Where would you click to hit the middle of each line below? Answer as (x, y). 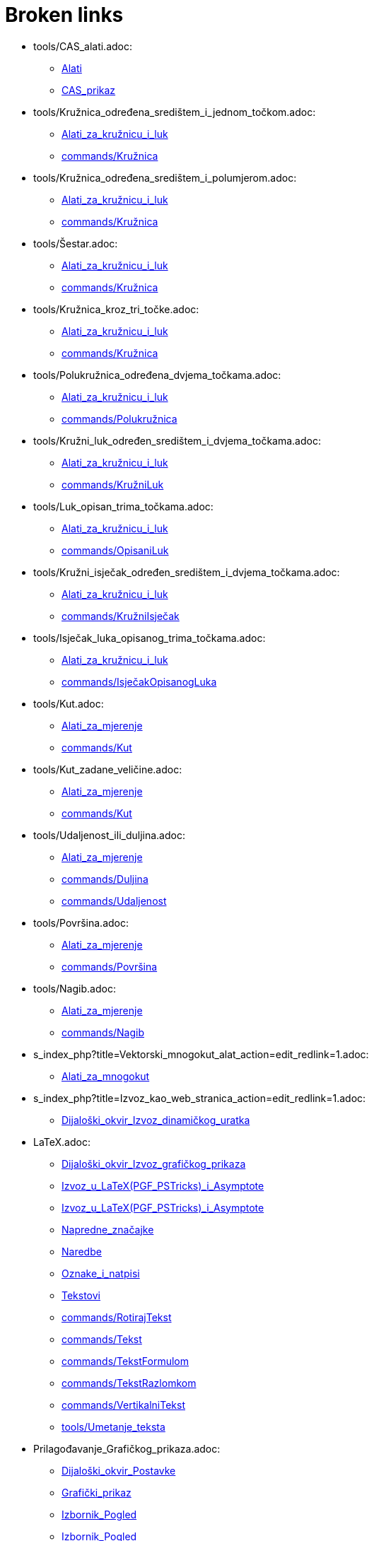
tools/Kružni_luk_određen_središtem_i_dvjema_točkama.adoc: (177, 440)
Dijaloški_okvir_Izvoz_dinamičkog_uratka (156, 1120)
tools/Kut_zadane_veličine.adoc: (108, 769)
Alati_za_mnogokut (106, 1076)
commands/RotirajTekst (117, 1317)
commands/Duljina (105, 879)
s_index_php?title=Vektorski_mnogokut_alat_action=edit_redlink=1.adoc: (201, 1054)
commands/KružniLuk (113, 484)
